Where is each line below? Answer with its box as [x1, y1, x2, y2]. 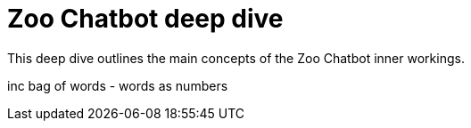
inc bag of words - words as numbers [7, 77, 228, 93]
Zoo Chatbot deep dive [7, 4, 284, 34]
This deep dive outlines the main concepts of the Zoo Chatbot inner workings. [7, 50, 465, 66]
